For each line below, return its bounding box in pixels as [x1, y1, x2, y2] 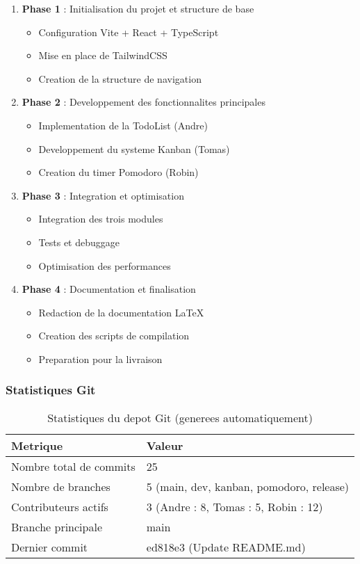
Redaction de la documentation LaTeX [38, 305, 204, 319]
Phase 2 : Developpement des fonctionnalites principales [22, 95, 265, 109]
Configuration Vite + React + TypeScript [38, 24, 219, 39]
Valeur [146, 437, 183, 453]
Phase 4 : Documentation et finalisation [22, 282, 196, 296]
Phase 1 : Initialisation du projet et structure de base [22, 1, 254, 15]
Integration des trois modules [38, 211, 163, 226]
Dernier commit [11, 538, 88, 555]
